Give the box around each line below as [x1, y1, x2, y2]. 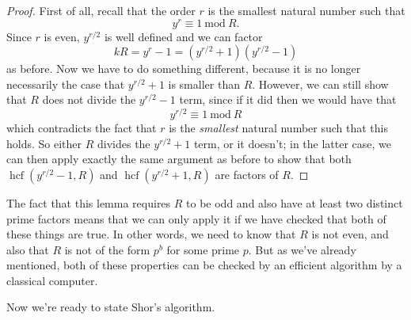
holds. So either [6, 135, 82, 151]
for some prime [166, 241, 240, 257]
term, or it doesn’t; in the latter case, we [193, 135, 392, 151]
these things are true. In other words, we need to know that [6, 226, 296, 242]
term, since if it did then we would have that [179, 91, 397, 108]
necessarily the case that [6, 75, 125, 92]
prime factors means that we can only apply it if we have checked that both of [6, 210, 386, 227]
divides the [97, 135, 150, 151]
